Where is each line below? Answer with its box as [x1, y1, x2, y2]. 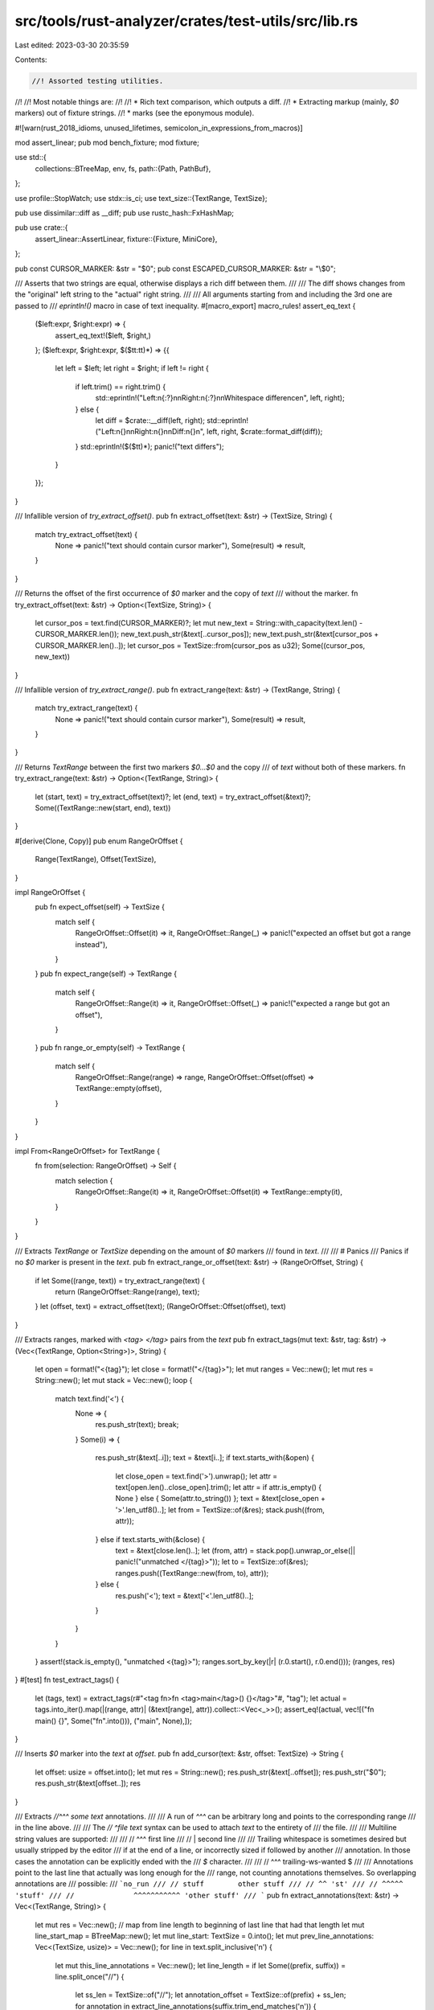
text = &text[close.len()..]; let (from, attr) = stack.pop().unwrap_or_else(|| [115, 1545, 356, 1555]
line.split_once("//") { [55, 1972, 125, 1982]
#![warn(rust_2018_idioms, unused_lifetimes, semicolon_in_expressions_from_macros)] [14, 123, 303, 133]
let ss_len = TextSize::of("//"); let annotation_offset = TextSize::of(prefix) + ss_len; [75, 1990, 346, 2000]
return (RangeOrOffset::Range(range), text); [55, 1286, 200, 1296]
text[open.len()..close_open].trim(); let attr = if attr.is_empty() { [115, 1483, 322, 1492]
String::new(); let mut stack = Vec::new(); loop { [35, 1376, 193, 1385]
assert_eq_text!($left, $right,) [55, 330, 152, 340]
